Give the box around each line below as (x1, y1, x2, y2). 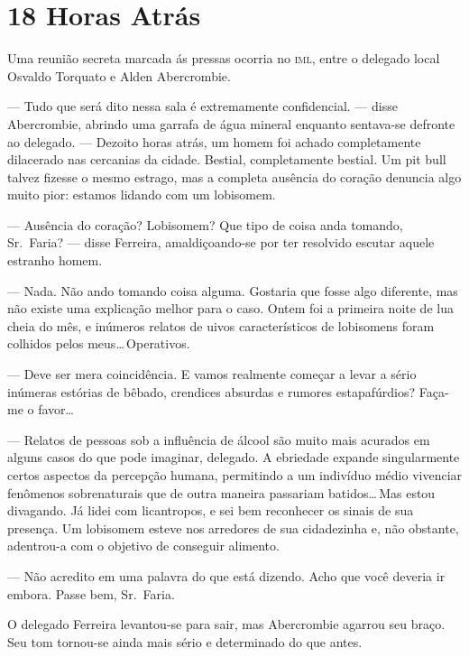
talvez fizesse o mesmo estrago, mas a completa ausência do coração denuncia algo (7, 167, 462, 186)
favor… (38, 400, 74, 419)
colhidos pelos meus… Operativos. (7, 334, 190, 353)
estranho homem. (7, 251, 103, 270)
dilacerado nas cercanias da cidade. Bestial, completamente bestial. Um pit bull (7, 150, 446, 169)
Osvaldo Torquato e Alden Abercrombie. (7, 66, 231, 85)
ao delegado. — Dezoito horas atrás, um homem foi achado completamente (7, 132, 421, 151)
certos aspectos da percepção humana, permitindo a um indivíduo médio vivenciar (7, 466, 463, 484)
